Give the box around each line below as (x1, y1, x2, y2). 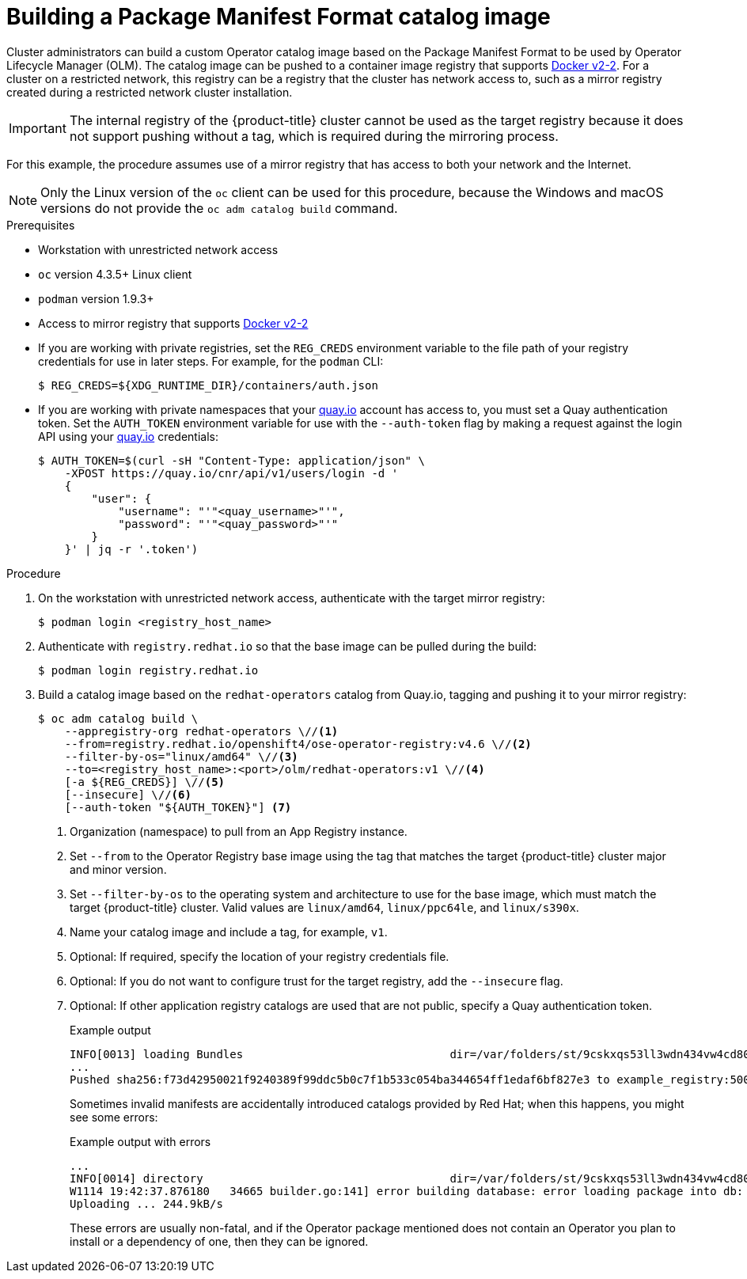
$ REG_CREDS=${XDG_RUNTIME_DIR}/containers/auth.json (38, 378, 378, 392)
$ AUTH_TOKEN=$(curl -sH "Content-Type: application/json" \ (38, 454, 425, 467)
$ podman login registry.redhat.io (38, 663, 259, 677)
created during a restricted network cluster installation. (6, 85, 293, 99)
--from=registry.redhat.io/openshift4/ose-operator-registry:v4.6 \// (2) (64, 737, 532, 750)
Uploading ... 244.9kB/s (70, 1197, 223, 1210)
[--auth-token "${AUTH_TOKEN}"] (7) (64, 800, 292, 814)
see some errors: (70, 1110, 158, 1124)
